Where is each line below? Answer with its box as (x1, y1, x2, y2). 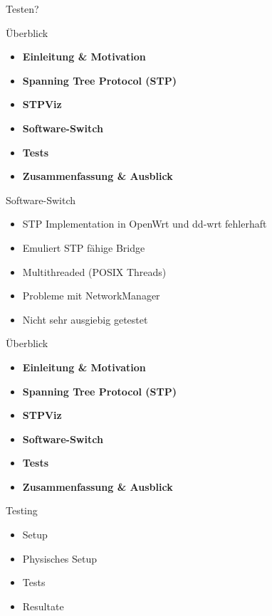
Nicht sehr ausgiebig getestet (22, 312, 148, 326)
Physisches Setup (22, 551, 98, 565)
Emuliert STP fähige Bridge (22, 240, 145, 255)
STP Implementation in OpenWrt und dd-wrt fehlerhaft (22, 216, 267, 231)
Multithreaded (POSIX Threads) (22, 264, 167, 279)
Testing (6, 503, 38, 518)
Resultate (22, 598, 64, 613)
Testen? (6, 1, 39, 16)
